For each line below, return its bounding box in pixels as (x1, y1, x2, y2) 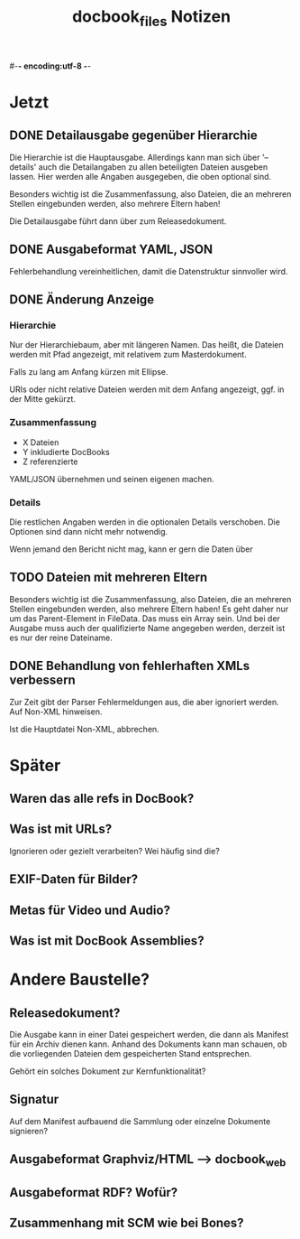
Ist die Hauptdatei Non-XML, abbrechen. (9, 723, 159, 734)
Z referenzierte (22, 456, 78, 467)
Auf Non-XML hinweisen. (9, 706, 103, 717)
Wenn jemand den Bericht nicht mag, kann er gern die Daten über (9, 544, 254, 554)
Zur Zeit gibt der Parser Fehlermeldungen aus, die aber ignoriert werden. (9, 696, 279, 707)
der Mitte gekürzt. (9, 394, 77, 405)
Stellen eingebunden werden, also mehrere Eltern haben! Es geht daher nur (9, 603, 289, 614)
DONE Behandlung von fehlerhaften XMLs (9, 658, 250, 674)
